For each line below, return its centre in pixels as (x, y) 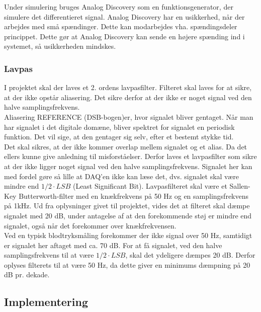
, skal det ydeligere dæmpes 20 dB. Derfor (190, 255)
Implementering (46, 302)
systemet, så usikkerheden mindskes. (60, 46)
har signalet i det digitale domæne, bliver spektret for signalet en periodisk (119, 127)
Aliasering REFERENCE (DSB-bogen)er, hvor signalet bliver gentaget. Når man (129, 116)
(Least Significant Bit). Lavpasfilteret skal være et (150, 186)
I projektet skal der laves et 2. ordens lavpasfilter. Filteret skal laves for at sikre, (128, 87)
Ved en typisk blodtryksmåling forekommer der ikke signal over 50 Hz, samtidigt (128, 235)
